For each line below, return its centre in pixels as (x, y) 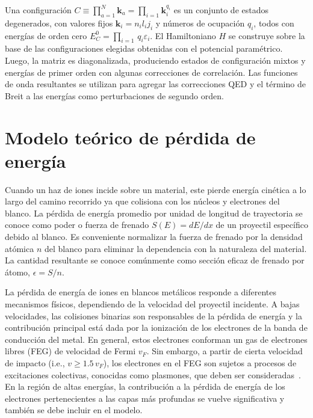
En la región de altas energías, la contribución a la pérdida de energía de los (145, 386)
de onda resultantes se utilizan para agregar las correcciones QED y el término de (155, 84)
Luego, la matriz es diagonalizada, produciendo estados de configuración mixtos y (155, 60)
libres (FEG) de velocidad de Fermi (70, 351)
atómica (20, 248)
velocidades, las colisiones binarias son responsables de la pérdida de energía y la (153, 315)
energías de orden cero (46, 35)
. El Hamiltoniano (183, 35)
